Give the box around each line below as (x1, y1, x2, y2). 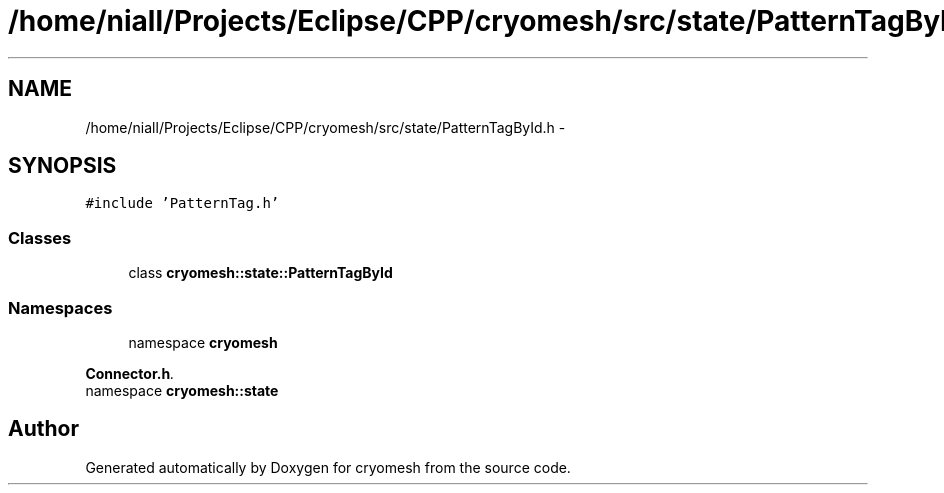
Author (8, 416, 79, 442)
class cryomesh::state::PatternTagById (128, 264, 393, 282)
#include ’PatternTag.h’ (85, 195, 280, 212)
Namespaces (8, 297, 113, 318)
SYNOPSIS (8, 153, 117, 179)
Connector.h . (85, 364, 175, 382)
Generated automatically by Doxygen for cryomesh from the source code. (85, 458, 571, 476)
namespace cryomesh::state (85, 381, 279, 399)
